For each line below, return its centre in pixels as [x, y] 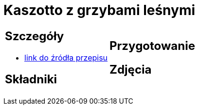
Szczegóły [35, 36]
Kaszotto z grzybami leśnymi [99, 10]
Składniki [31, 79]
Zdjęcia [131, 69]
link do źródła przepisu [66, 57]
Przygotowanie [152, 46]
